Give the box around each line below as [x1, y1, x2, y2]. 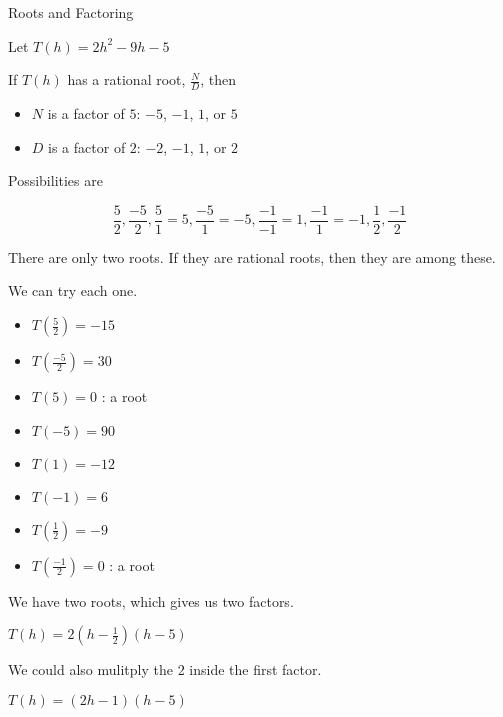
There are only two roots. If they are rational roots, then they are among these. [8, 246, 496, 267]
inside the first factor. [189, 659, 322, 680]
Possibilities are [8, 170, 103, 191]
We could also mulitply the [8, 659, 173, 680]
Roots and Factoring [8, 2, 134, 22]
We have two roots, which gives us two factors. [8, 590, 294, 611]
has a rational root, [67, 69, 186, 90]
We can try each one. [8, 280, 138, 301]
